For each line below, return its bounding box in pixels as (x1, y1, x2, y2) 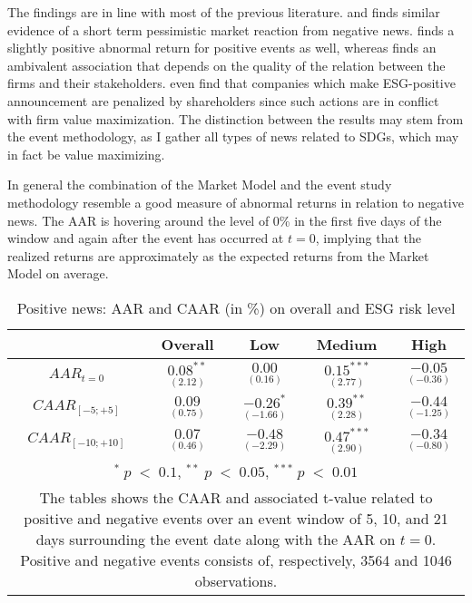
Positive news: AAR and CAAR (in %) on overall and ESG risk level (16, 297, 456, 318)
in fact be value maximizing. (7, 144, 165, 163)
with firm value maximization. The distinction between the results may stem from (7, 109, 464, 128)
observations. (194, 569, 278, 591)
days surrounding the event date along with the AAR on (35, 528, 396, 550)
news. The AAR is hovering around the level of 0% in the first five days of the (7, 210, 442, 229)
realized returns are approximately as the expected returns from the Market (7, 246, 429, 265)
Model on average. (7, 264, 109, 283)
